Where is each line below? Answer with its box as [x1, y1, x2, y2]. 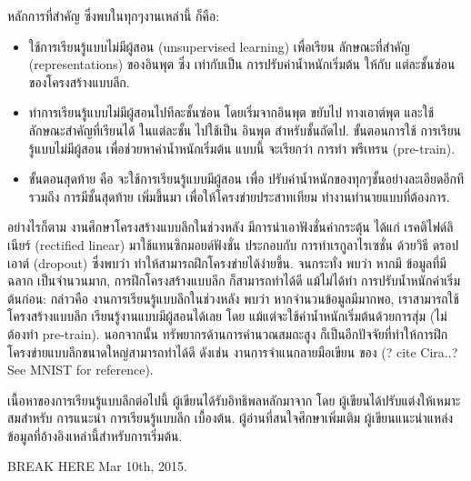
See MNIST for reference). [7, 360, 154, 379]
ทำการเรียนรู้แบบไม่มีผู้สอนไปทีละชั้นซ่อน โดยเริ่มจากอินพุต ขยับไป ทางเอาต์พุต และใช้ [28, 103, 435, 122]
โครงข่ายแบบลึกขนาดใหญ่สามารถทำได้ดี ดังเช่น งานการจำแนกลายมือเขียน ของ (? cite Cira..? [7, 342, 458, 361]
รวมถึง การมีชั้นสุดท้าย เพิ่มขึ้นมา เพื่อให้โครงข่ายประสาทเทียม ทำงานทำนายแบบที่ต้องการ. [28, 186, 450, 205]
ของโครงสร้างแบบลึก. [28, 72, 130, 91]
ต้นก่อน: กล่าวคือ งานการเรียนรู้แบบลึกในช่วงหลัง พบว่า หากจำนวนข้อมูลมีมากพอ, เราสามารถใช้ [7, 288, 459, 307]
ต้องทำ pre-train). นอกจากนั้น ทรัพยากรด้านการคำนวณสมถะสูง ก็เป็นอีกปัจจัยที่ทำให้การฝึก [7, 324, 448, 343]
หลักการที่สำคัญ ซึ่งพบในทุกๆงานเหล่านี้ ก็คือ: [7, 6, 220, 25]
